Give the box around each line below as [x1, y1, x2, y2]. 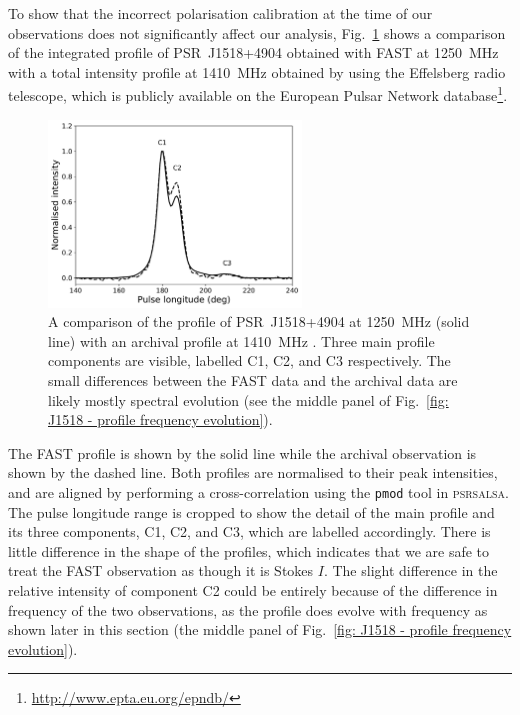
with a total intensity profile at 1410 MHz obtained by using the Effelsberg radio [8, 61, 506, 82]
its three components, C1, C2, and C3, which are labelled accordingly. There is [8, 521, 491, 542]
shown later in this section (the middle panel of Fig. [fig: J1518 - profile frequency [8, 619, 512, 640]
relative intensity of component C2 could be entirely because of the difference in [8, 580, 498, 601]
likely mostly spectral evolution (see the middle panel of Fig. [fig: [48, 389, 449, 410]
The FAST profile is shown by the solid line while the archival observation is [8, 442, 477, 463]
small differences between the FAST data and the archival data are [48, 370, 458, 391]
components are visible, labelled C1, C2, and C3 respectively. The [48, 350, 451, 371]
